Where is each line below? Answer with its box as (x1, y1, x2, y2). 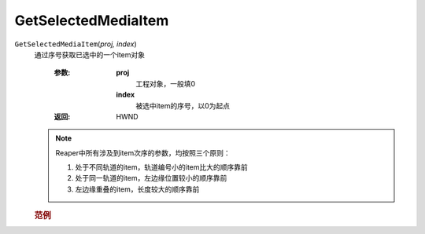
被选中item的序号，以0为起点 (135, 101, 231, 110)
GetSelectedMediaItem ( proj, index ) (14, 39, 137, 49)
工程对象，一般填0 (135, 79, 196, 88)
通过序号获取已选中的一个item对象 (34, 49, 146, 59)
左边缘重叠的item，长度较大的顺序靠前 (75, 185, 200, 194)
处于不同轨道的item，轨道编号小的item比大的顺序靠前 (75, 163, 248, 172)
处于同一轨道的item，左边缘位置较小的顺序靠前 (75, 174, 227, 183)
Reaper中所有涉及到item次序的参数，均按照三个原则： (55, 148, 231, 157)
